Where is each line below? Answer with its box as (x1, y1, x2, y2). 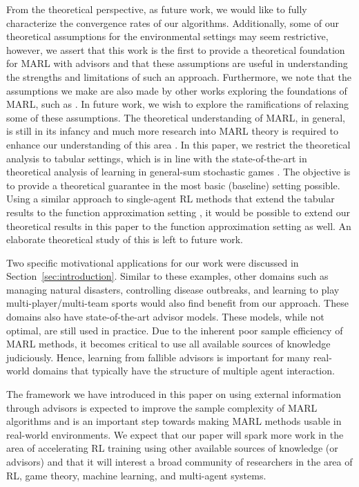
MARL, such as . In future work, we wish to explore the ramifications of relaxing (6, 97, 349, 111)
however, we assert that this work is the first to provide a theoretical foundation (6, 42, 345, 57)
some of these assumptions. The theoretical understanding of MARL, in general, (6, 110, 345, 124)
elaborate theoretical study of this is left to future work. (6, 232, 244, 247)
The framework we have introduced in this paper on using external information (6, 387, 341, 401)
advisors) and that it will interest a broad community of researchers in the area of (6, 455, 353, 468)
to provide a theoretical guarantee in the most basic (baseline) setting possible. (6, 178, 340, 192)
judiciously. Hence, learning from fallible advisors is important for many (6, 350, 311, 364)
